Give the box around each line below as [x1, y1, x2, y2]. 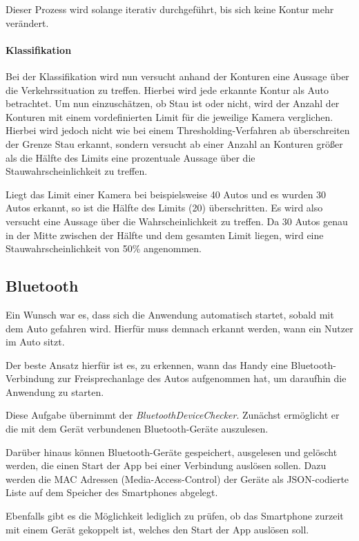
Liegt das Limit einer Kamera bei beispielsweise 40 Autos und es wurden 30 [6, 187, 327, 201]
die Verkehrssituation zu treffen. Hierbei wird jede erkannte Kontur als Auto [6, 82, 329, 97]
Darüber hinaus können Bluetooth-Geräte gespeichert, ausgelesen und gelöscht [6, 444, 338, 459]
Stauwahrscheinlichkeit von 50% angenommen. [6, 241, 202, 256]
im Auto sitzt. [6, 334, 65, 349]
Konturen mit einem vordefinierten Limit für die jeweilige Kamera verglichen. [6, 109, 333, 124]
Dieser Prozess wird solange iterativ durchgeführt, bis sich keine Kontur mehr [6, 2, 334, 16]
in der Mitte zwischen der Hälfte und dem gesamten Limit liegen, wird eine [6, 227, 324, 242]
